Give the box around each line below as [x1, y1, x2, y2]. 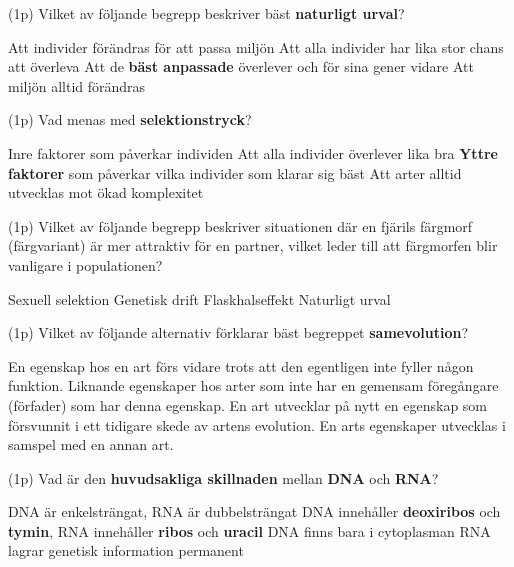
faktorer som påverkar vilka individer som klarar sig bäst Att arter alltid [8, 162, 462, 183]
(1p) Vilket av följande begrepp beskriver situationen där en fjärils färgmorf [8, 215, 473, 236]
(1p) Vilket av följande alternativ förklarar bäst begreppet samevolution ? [8, 322, 469, 343]
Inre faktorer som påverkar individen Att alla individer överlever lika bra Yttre [8, 142, 498, 163]
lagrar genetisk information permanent [8, 540, 244, 561]
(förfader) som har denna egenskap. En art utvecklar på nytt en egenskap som [8, 394, 488, 415]
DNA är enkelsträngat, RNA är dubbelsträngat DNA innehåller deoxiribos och [8, 501, 501, 522]
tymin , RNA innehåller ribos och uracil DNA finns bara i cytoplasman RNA [8, 520, 491, 541]
